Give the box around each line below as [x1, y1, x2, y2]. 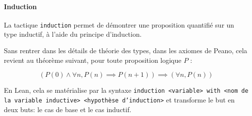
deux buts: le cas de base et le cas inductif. [4, 104, 132, 114]
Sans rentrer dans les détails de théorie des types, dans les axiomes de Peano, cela [4, 45, 248, 56]
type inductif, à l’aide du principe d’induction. [4, 29, 142, 39]
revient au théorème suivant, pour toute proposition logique [4, 55, 182, 65]
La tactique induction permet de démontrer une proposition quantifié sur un [4, 19, 235, 29]
